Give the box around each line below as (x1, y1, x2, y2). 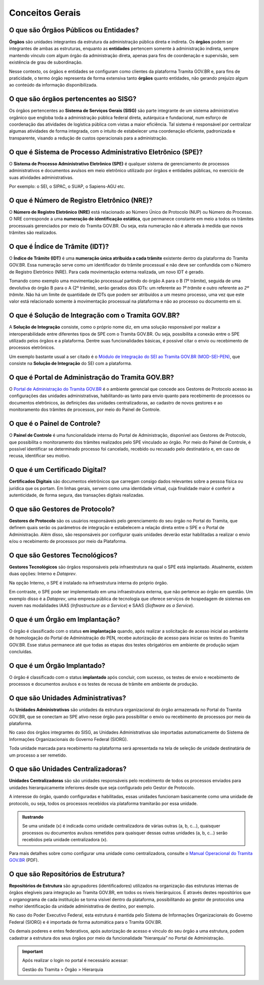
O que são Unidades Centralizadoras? (9, 765, 127, 773)
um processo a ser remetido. (9, 752, 67, 758)
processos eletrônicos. (9, 345, 55, 351)
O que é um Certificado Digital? (9, 466, 107, 474)
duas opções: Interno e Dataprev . (9, 571, 77, 577)
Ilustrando (22, 814, 44, 820)
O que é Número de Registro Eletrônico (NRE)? (9, 196, 153, 204)
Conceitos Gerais (9, 7, 81, 18)
